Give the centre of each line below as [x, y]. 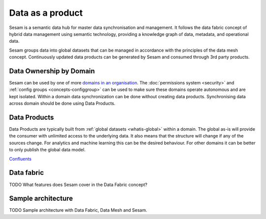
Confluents [20, 159]
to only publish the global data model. [47, 150]
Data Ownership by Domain [52, 71]
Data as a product [46, 13]
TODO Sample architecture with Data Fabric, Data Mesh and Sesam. [78, 210]
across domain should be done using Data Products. [62, 104]
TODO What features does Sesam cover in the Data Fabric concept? [78, 185]
